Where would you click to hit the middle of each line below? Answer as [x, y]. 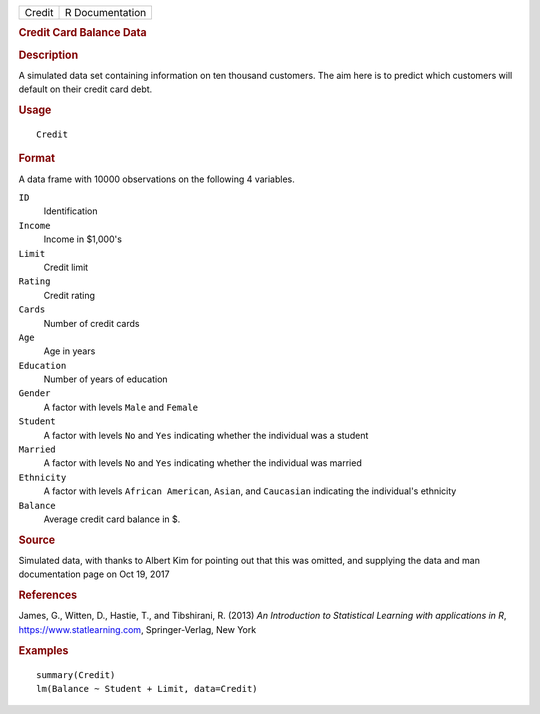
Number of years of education [106, 379]
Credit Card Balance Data [82, 33]
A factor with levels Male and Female [121, 407]
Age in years [69, 351]
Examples [43, 650]
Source [37, 540]
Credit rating [69, 295]
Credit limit [66, 267]
